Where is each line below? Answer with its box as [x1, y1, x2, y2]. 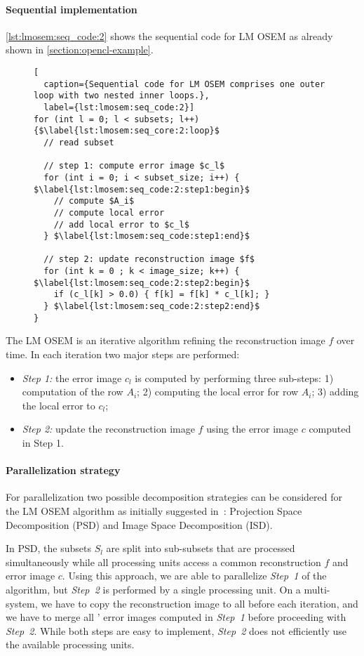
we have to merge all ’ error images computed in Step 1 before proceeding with [6, 610, 346, 624]
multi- [304, 582, 330, 596]
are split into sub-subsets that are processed [106, 541, 295, 556]
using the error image [206, 421, 298, 436]
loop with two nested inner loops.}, [34, 91, 210, 101]
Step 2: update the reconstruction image [22, 421, 195, 436]
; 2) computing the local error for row [137, 384, 299, 399]
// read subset [43, 137, 114, 147]
